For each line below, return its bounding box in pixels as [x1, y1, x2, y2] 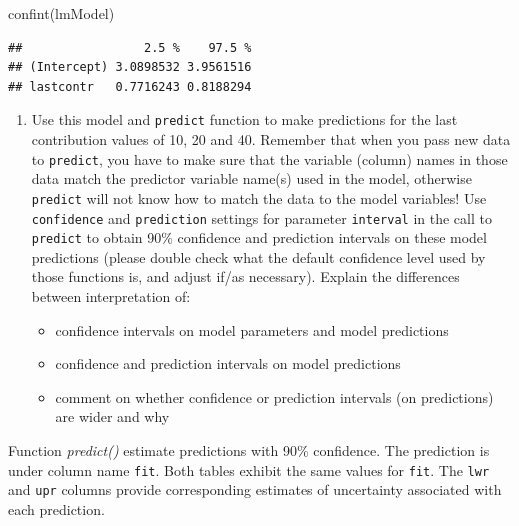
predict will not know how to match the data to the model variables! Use [31, 187, 487, 208]
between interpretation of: [31, 286, 191, 307]
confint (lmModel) [8, 3, 115, 23]
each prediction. [8, 498, 105, 519]
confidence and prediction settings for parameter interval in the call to [31, 207, 492, 228]
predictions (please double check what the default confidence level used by [31, 246, 486, 267]
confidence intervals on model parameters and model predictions [55, 319, 449, 340]
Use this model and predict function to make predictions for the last [31, 109, 458, 130]
